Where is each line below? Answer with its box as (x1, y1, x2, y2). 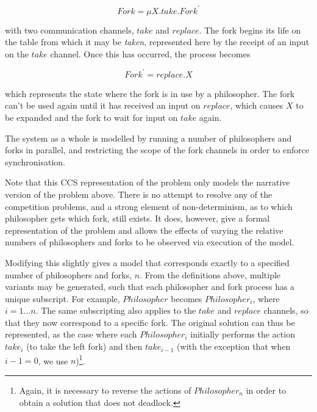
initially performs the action (190, 328, 295, 341)
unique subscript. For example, (5, 292, 120, 305)
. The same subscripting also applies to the (35, 304, 196, 317)
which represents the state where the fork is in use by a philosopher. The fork (5, 87, 295, 99)
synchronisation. (5, 155, 65, 168)
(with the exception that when (177, 340, 291, 353)
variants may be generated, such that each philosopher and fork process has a (5, 280, 295, 293)
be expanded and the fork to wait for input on (5, 110, 178, 123)
